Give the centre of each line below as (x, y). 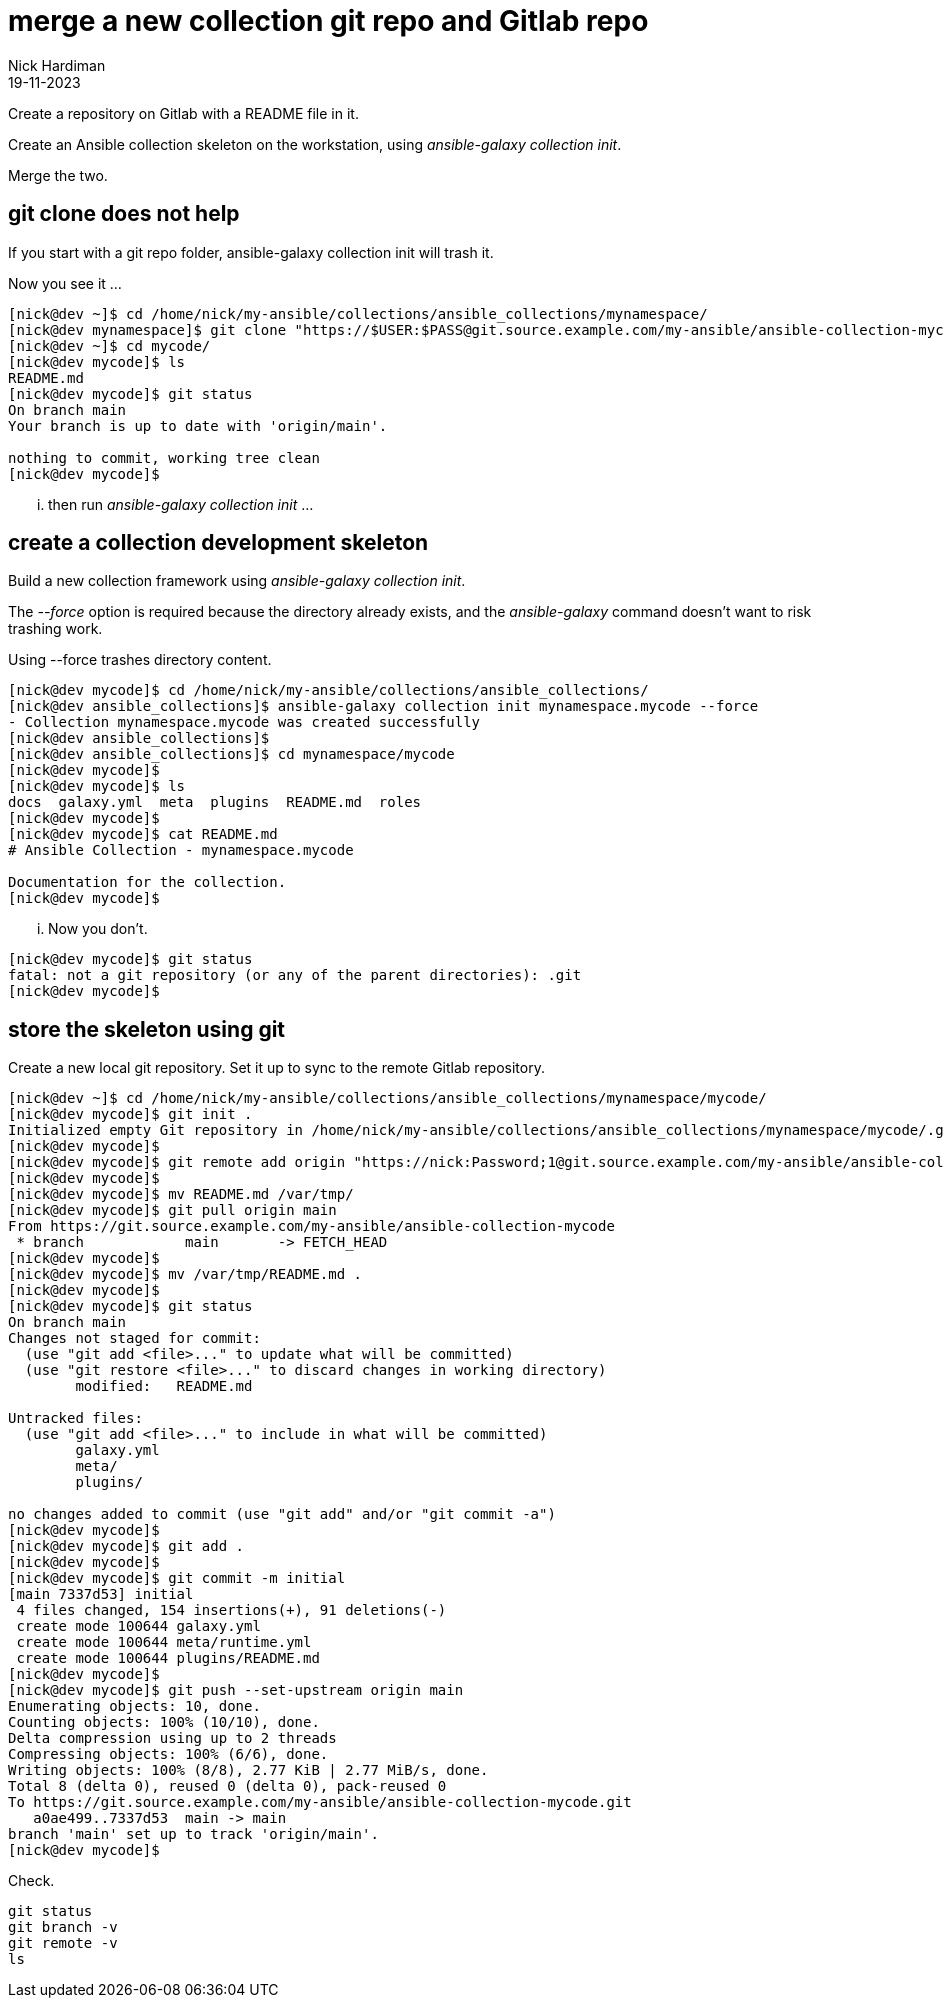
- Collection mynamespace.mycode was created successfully (244, 722)
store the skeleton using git (147, 1029)
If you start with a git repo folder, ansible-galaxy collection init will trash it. (251, 252)
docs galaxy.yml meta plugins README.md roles (215, 802)
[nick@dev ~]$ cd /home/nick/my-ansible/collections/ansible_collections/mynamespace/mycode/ (387, 1098)
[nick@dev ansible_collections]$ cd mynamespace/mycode (231, 754)
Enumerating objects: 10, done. (134, 1706)
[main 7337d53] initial (101, 1594)
